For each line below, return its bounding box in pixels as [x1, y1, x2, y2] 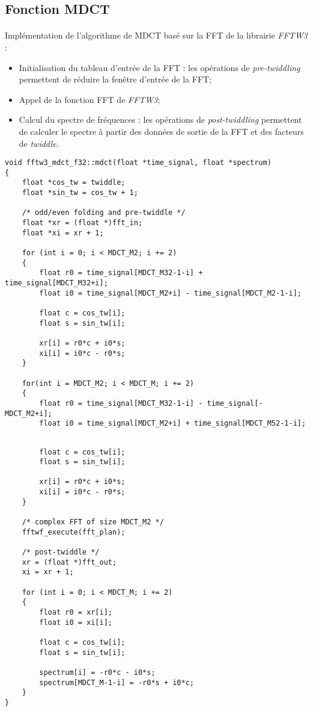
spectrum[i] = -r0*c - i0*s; [39, 668, 156, 677]
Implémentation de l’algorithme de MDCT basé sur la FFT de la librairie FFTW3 [5, 29, 308, 42]
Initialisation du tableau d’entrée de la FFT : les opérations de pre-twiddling [19, 61, 300, 73]
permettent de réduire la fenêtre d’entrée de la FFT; [19, 73, 212, 85]
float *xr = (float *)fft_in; [22, 219, 143, 228]
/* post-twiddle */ [22, 548, 100, 557]
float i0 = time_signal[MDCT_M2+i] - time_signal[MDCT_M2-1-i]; [39, 288, 302, 297]
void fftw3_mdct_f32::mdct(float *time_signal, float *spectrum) [5, 158, 272, 167]
